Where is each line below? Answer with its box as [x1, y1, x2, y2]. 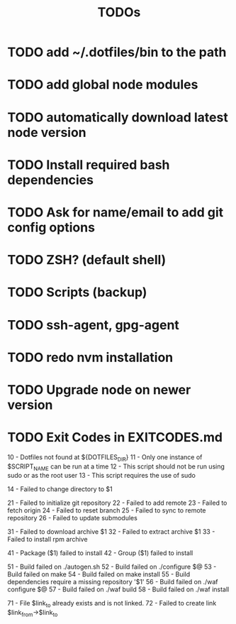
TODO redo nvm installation [7, 349, 174, 366]
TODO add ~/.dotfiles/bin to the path [7, 44, 227, 60]
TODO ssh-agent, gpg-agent [7, 317, 179, 333]
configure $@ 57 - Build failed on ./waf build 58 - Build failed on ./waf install [7, 585, 230, 593]
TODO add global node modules [7, 77, 198, 93]
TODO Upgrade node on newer [7, 381, 191, 398]
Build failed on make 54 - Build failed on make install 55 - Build [7, 570, 191, 579]
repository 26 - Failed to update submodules [7, 514, 138, 522]
